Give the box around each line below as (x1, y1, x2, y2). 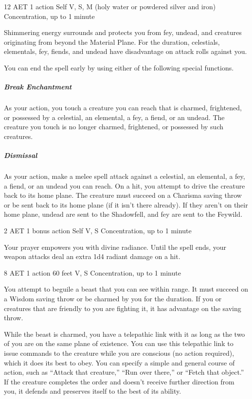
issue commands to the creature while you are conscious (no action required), (4, 347, 234, 358)
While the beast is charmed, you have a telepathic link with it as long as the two (4, 329, 245, 339)
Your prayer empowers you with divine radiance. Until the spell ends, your (4, 242, 227, 252)
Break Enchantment (4, 82, 72, 92)
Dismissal (4, 150, 37, 160)
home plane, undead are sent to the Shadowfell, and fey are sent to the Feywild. (4, 209, 243, 219)
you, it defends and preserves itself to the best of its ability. (4, 386, 181, 396)
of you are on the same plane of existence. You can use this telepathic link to (4, 338, 234, 348)
